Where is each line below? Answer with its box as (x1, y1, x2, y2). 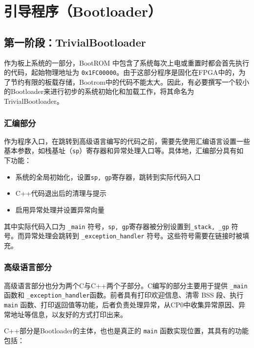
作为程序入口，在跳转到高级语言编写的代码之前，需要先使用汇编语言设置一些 (4, 136, 250, 146)
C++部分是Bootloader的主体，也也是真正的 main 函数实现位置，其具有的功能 (4, 325, 249, 336)
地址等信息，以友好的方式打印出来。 (10, 309, 127, 319)
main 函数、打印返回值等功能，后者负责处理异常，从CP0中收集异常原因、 (4, 299, 238, 309)
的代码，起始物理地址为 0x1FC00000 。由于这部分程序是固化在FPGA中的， (4, 67, 239, 77)
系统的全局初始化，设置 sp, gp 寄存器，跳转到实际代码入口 (15, 171, 201, 182)
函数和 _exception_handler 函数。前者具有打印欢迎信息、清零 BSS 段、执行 (4, 290, 244, 300)
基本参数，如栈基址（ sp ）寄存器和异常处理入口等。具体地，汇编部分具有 (4, 145, 237, 156)
